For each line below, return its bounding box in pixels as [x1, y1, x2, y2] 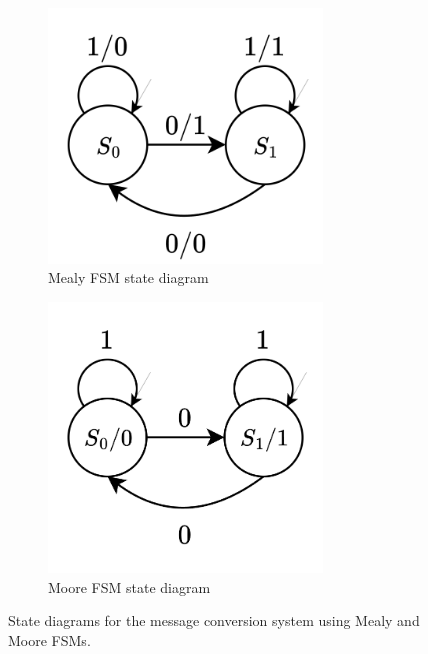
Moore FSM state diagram [48, 576, 211, 597]
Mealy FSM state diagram [48, 267, 209, 288]
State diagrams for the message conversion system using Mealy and [8, 610, 420, 631]
